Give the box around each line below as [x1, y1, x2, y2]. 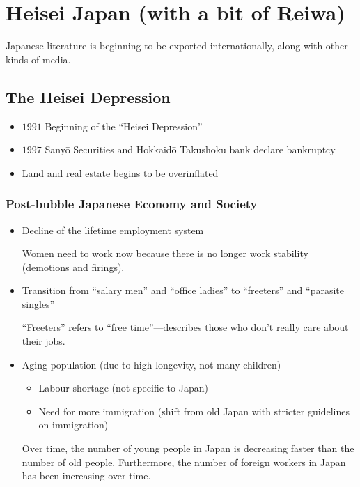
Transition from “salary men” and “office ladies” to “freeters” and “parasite [22, 283, 344, 297]
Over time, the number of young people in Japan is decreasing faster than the [22, 441, 354, 456]
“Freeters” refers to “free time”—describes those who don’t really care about [22, 320, 349, 334]
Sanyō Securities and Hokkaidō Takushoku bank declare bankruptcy [45, 142, 336, 157]
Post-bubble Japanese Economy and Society [6, 195, 258, 212]
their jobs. [22, 334, 65, 348]
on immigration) [38, 417, 109, 432]
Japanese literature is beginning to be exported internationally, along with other [6, 38, 348, 53]
